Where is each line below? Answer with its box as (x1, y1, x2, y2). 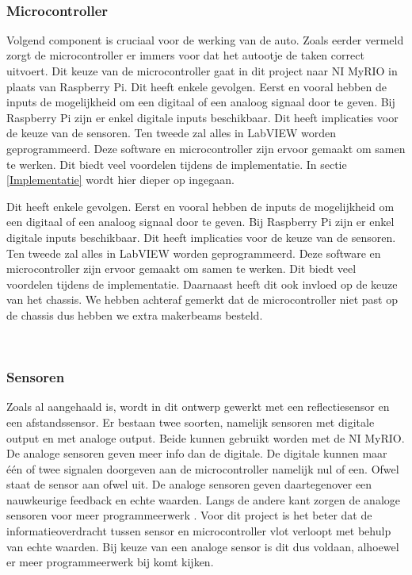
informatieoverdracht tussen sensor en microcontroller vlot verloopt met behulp (6, 523, 391, 539)
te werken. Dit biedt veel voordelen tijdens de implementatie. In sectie (6, 155, 347, 172)
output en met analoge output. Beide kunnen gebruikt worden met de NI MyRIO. (6, 429, 405, 446)
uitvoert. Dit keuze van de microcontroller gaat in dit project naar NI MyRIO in (6, 63, 398, 79)
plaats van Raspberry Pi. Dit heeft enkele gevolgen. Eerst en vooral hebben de (6, 78, 387, 94)
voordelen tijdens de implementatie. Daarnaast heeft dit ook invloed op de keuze (6, 275, 398, 292)
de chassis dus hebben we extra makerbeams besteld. (6, 306, 263, 323)
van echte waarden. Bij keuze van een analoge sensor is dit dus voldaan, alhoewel (6, 538, 399, 554)
